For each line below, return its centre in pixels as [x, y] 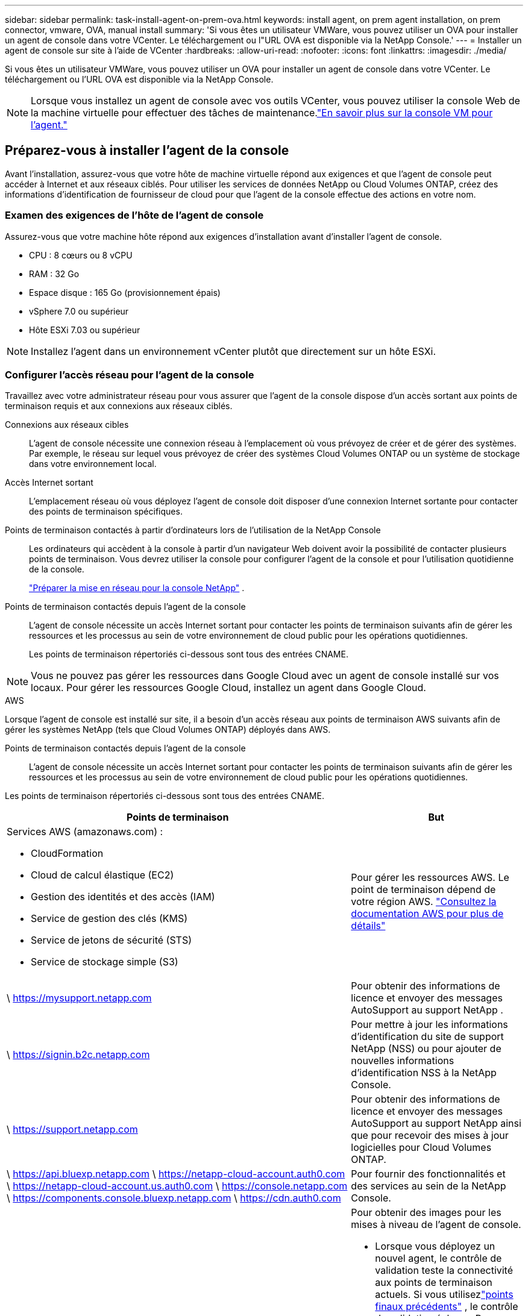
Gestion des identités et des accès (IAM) [123, 897]
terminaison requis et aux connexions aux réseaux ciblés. [119, 406]
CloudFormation [67, 854]
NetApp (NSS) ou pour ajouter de [426, 1049]
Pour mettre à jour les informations [429, 1025]
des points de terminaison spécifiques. [106, 512]
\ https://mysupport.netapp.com [79, 998]
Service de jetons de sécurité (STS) [112, 940]
